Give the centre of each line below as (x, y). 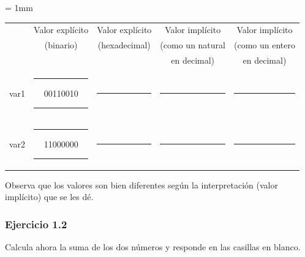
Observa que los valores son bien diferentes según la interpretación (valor (141, 184)
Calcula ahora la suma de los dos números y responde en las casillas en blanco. (153, 247)
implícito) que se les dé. (49, 197)
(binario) (61, 45)
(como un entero (264, 45)
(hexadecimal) (124, 45)
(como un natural (193, 45)
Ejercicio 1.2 (36, 224)
